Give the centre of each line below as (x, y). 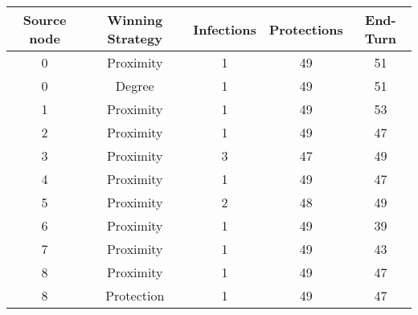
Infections (225, 29)
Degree (135, 86)
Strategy (135, 38)
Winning (135, 20)
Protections (306, 29)
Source (45, 20)
